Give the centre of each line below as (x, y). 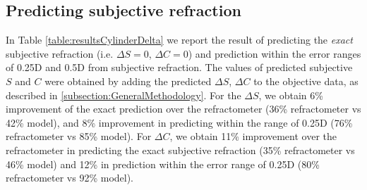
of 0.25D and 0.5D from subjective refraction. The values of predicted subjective (179, 67)
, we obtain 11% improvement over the (253, 136)
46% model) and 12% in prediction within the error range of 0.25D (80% (163, 164)
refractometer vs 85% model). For (79, 136)
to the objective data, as (306, 81)
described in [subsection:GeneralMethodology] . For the (124, 95)
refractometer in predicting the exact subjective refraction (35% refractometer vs (180, 150)
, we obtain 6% (291, 95)
